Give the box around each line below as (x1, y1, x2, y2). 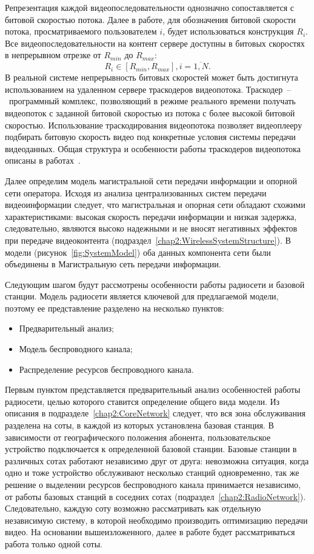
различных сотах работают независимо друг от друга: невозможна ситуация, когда (5, 454, 309, 467)
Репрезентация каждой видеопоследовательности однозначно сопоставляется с (5, 1, 294, 13)
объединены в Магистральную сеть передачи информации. (5, 258, 221, 270)
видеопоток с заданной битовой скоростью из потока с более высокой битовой (5, 106, 295, 119)
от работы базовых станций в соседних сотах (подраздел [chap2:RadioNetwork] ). (5, 490, 306, 502)
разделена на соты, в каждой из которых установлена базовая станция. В (5, 419, 274, 432)
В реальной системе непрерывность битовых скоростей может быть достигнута (5, 71, 298, 84)
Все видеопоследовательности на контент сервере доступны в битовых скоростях (5, 36, 305, 49)
